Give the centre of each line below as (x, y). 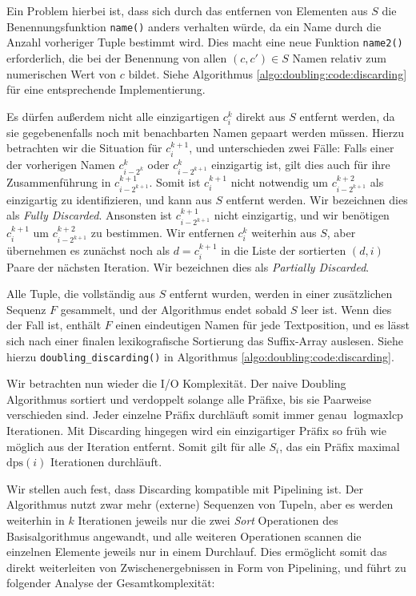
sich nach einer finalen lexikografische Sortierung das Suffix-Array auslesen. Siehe (205, 340)
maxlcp (385, 416)
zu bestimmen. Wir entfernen (162, 233)
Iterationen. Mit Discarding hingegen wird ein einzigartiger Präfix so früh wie (196, 430)
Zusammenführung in (59, 181)
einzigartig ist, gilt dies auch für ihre (301, 164)
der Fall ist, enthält (54, 325)
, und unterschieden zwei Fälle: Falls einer (292, 148)
